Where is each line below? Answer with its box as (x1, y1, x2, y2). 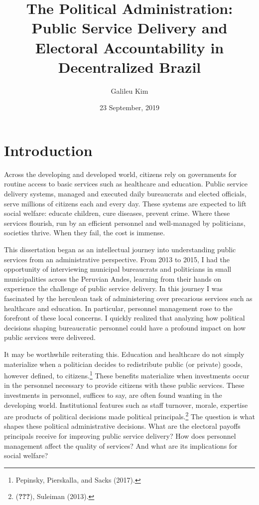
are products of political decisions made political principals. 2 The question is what (4, 410, 255, 421)
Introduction (4, 140, 93, 160)
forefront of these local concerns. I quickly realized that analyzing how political (4, 313, 245, 323)
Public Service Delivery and (31, 17, 228, 38)
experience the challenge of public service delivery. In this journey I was (4, 283, 223, 294)
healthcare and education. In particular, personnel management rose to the (4, 303, 233, 313)
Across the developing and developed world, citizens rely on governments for (4, 168, 237, 179)
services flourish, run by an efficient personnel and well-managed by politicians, (4, 217, 246, 228)
